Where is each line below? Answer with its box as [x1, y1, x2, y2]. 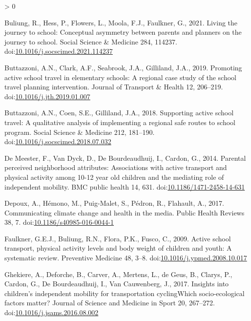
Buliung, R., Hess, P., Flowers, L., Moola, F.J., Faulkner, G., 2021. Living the [4, 17, 238, 27]
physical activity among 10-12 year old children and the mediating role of [4, 171, 224, 182]
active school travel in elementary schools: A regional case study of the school [4, 72, 236, 82]
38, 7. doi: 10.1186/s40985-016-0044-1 [4, 217, 114, 227]
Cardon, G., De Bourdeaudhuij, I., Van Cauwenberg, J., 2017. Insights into [4, 278, 229, 289]
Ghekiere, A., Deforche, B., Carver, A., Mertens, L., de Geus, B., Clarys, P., [4, 269, 232, 279]
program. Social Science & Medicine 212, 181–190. [4, 127, 155, 137]
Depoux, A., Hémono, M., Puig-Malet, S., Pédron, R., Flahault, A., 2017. [4, 198, 224, 208]
